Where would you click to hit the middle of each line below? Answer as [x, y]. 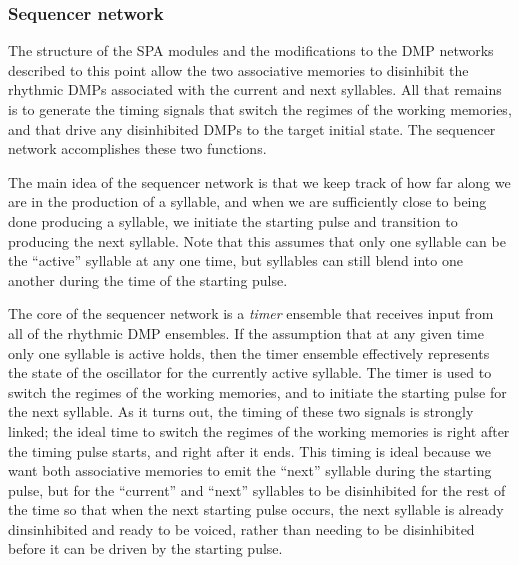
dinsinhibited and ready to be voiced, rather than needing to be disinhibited [241, 528]
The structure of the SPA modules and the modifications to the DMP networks [251, 50]
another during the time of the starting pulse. [148, 279]
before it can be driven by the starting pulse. [145, 548]
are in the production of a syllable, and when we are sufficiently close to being [247, 201]
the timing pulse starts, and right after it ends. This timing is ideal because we [249, 450]
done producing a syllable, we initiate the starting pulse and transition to [233, 220]
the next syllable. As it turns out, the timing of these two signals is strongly [241, 411]
